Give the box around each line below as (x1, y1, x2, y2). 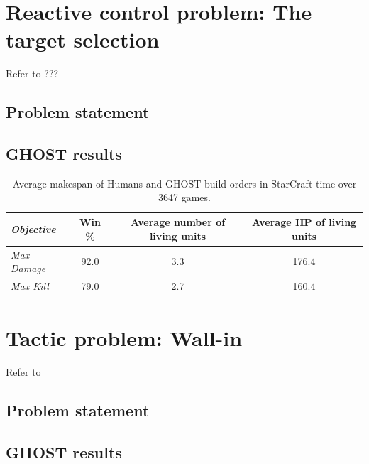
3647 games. (158, 190, 211, 205)
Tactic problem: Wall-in (6, 323, 243, 352)
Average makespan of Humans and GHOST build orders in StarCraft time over (12, 176, 357, 190)
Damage (11, 261, 46, 276)
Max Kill (11, 278, 49, 293)
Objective (11, 221, 56, 236)
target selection (6, 25, 160, 54)
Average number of (130, 215, 226, 230)
